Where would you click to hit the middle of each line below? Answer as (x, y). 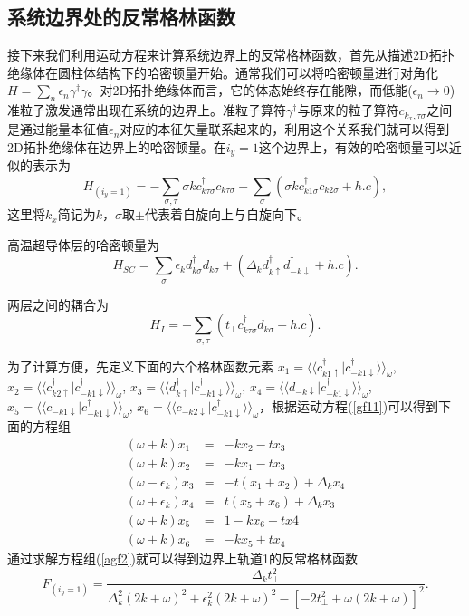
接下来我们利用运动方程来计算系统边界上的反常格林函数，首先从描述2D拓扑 (231, 55)
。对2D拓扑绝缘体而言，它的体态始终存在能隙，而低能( (250, 90)
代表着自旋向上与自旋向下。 (227, 214)
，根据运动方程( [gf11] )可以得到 (349, 406)
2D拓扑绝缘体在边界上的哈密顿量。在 (117, 146)
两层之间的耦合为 (58, 304)
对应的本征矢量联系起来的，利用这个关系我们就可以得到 (285, 129)
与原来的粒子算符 (348, 110)
